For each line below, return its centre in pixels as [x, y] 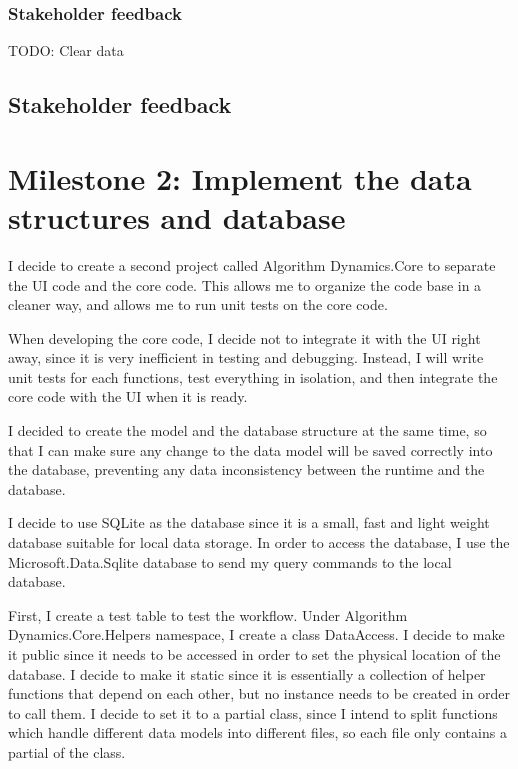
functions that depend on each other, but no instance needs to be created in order [259, 693]
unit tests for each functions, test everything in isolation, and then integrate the [253, 376]
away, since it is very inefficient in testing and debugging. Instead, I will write [246, 357]
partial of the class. [67, 751]
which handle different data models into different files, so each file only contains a [257, 732]
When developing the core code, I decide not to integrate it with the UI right [244, 337]
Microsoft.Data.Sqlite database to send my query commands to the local [230, 561]
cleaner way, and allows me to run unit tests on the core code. [198, 304]
